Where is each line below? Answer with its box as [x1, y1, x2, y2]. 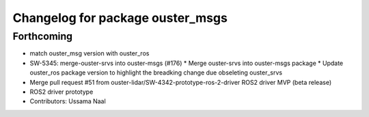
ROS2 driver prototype [29, 88, 94, 96]
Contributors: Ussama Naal [29, 97, 106, 105]
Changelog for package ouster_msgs [12, 10, 228, 25]
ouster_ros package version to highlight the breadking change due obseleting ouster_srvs [29, 68, 283, 77]
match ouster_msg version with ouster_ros [29, 49, 150, 57]
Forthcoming [12, 30, 73, 42]
